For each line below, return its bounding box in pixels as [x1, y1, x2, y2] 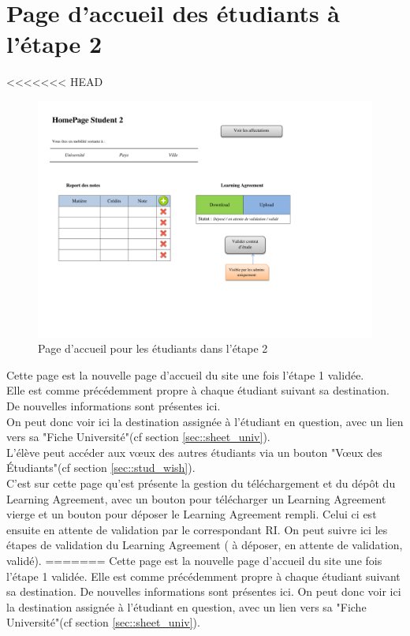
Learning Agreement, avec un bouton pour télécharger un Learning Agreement [6, 490, 386, 507]
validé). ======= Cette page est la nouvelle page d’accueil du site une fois [6, 552, 382, 568]
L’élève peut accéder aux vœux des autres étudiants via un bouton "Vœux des [6, 443, 382, 460]
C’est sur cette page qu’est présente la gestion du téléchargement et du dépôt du [6, 475, 396, 492]
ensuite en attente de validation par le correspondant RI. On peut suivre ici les [6, 521, 388, 537]
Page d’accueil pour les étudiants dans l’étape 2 [38, 340, 268, 357]
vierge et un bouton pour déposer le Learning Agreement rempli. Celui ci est [6, 506, 377, 522]
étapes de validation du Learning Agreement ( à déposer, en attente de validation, [6, 537, 403, 553]
